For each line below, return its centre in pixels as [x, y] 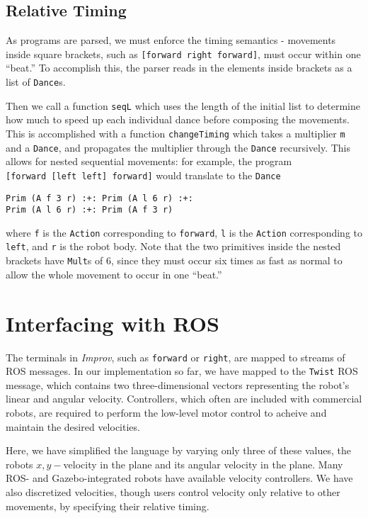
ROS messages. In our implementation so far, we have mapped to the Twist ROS [182, 371]
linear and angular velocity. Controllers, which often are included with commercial [184, 399]
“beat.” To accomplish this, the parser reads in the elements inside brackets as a [179, 68]
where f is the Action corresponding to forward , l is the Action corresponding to [184, 232]
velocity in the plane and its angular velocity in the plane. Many [203, 464]
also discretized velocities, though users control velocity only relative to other [173, 491]
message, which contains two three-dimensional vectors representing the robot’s [178, 384]
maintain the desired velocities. [73, 426]
